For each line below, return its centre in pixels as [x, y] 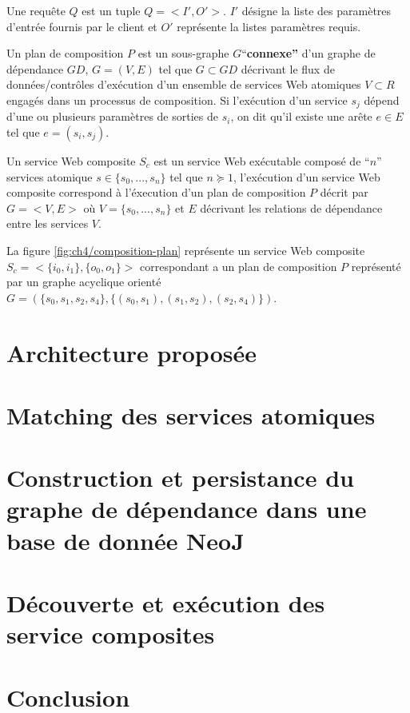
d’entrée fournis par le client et [82, 26]
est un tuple [111, 10]
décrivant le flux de [288, 68]
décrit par [344, 192]
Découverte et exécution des [166, 603]
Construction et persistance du [180, 478]
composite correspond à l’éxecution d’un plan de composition [156, 192]
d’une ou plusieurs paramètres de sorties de [112, 116]
